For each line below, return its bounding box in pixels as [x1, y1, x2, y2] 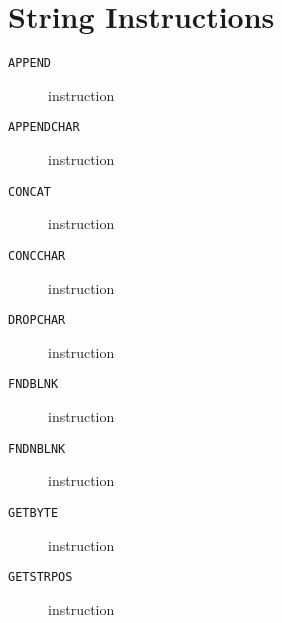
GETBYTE [8, 505, 59, 520]
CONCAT [8, 184, 51, 199]
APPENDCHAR [8, 120, 80, 135]
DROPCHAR [8, 313, 66, 328]
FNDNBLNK [8, 441, 66, 456]
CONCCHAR [8, 248, 66, 263]
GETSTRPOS [8, 570, 73, 585]
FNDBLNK [8, 377, 59, 392]
